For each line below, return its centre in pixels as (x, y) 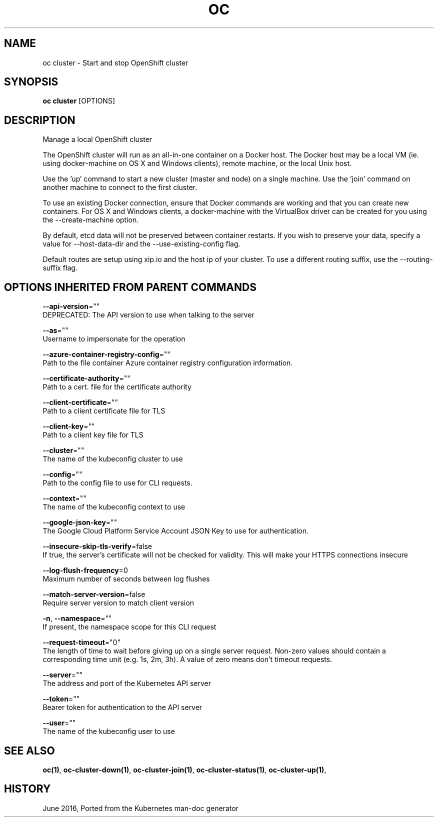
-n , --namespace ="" (77, 618)
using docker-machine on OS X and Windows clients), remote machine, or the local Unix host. (197, 163)
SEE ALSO (29, 750)
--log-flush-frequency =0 (85, 570)
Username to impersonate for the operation (114, 339)
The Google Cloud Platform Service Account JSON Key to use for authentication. (176, 531)
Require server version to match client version (118, 603)
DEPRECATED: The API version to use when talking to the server (148, 315)
